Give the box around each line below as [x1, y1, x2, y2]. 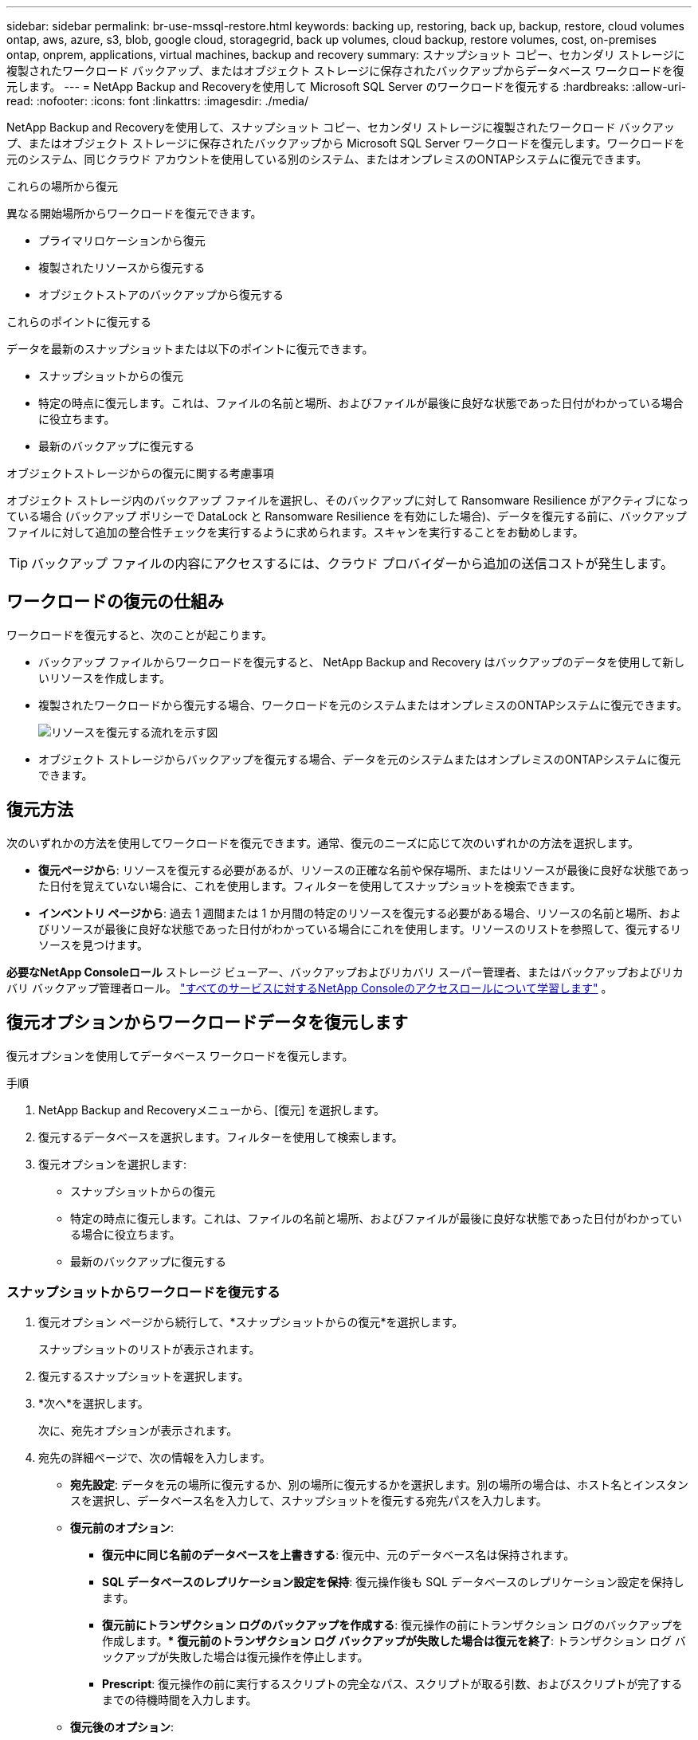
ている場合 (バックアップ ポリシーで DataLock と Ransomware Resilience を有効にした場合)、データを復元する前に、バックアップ [6, 509, 687, 523]
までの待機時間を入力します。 [102, 1693, 257, 1707]
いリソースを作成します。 [38, 670, 171, 685]
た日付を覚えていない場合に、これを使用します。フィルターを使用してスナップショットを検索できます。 [38, 878, 582, 893]
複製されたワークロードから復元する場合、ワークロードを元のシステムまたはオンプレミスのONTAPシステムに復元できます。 [38, 697, 688, 712]
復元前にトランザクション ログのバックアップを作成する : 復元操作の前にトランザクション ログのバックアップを [102, 1618, 684, 1632]
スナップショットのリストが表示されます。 [38, 1342, 261, 1357]
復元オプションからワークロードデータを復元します [6, 1012, 408, 1033]
